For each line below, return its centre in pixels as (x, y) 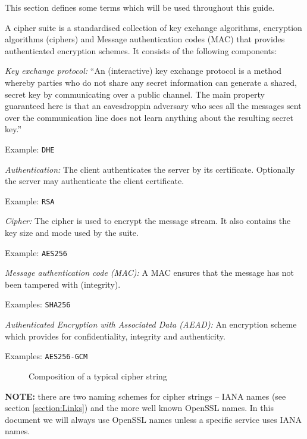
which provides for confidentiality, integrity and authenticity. (115, 336)
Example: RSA (30, 200)
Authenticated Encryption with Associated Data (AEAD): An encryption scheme (151, 324)
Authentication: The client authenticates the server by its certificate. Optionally (150, 169)
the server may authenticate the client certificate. (95, 181)
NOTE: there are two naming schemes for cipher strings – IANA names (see (145, 396)
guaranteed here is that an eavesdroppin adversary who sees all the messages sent (153, 106)
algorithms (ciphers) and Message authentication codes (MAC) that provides (145, 39)
